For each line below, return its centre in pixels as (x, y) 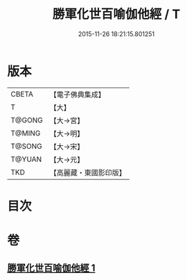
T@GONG (27, 120)
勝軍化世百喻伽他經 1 (51, 268)
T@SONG (27, 146)
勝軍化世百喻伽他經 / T (116, 14)
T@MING (26, 133)
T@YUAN (26, 159)
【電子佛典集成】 (77, 94)
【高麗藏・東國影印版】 (88, 172)
